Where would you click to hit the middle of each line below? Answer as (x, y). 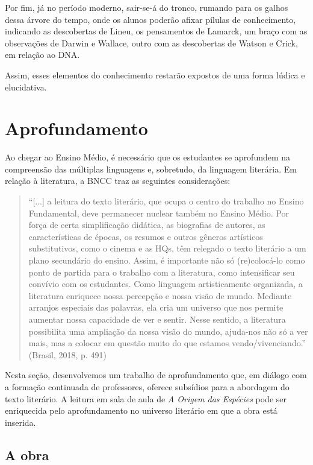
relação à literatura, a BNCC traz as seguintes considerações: (118, 181)
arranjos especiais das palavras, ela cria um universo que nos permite (156, 307)
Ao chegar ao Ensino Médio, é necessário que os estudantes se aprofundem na (148, 157)
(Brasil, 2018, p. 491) (67, 354)
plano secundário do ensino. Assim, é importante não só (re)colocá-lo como (167, 260)
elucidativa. (26, 87)
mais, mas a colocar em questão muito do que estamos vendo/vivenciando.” (167, 343)
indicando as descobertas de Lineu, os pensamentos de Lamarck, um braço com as (156, 31)
